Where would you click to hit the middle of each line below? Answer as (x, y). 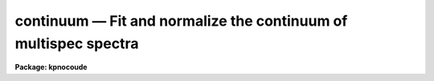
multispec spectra (77, 43)
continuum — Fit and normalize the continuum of (181, 21)
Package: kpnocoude (51, 67)
